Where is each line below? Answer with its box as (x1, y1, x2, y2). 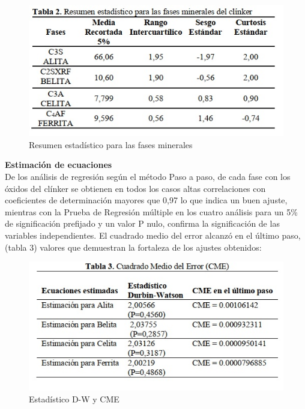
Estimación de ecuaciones (5, 158, 112, 171)
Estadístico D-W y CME (29, 393, 119, 405)
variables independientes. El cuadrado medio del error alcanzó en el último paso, (5, 228, 301, 241)
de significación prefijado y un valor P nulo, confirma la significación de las (5, 217, 280, 230)
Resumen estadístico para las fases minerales (29, 138, 193, 151)
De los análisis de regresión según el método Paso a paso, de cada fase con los (5, 170, 291, 182)
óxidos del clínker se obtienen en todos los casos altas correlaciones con (5, 182, 266, 194)
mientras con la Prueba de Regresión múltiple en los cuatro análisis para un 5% (5, 205, 298, 218)
